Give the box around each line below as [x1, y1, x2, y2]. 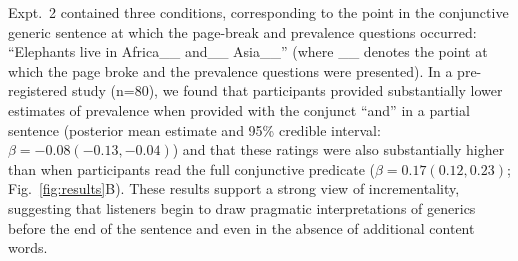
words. [8, 237, 48, 258]
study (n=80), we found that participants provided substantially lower [71, 80, 503, 101]
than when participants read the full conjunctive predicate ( [8, 158, 375, 179]
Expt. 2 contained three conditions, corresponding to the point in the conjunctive [8, 2, 509, 22]
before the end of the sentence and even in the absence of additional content [8, 217, 475, 238]
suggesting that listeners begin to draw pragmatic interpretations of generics [8, 197, 476, 218]
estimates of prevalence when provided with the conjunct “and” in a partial [8, 99, 470, 120]
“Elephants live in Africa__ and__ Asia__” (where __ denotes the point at [8, 41, 488, 62]
